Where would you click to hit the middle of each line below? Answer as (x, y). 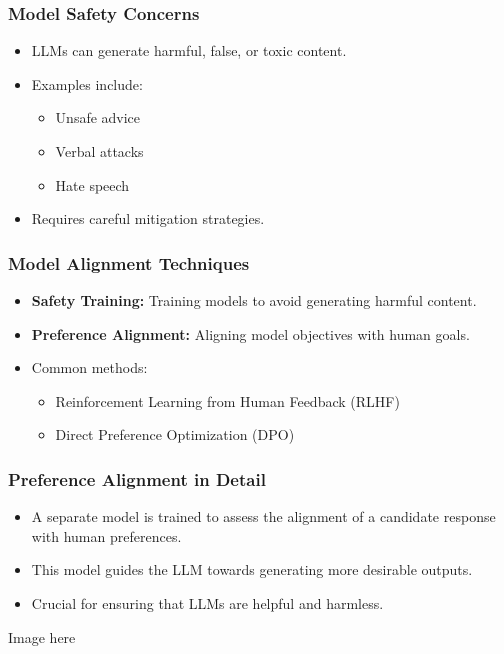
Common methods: (89, 367)
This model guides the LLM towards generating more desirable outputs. (252, 569)
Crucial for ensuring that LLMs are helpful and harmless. (207, 602)
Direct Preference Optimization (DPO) (175, 434)
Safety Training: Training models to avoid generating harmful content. (254, 300)
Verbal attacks (99, 151)
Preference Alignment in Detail (137, 478)
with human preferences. (106, 535)
